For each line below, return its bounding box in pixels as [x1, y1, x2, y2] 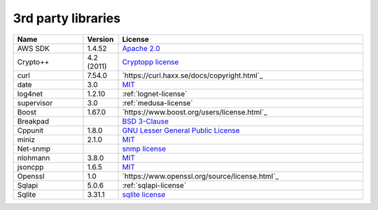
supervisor [17, 98, 52, 107]
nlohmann [17, 153, 50, 163]
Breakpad [17, 116, 49, 126]
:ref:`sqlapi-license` [122, 180, 187, 190]
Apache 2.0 [122, 43, 160, 53]
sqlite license [122, 189, 166, 199]
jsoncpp [17, 162, 44, 172]
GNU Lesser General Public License [122, 126, 240, 135]
